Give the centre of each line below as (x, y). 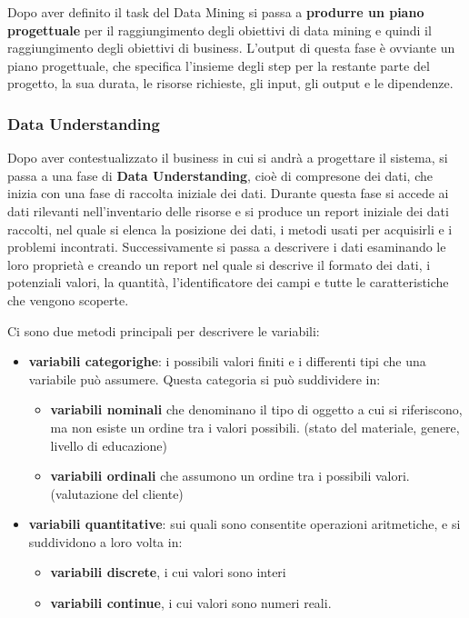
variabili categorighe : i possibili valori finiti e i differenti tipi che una (227, 361)
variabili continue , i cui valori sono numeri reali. (191, 603)
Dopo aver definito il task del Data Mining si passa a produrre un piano (216, 12)
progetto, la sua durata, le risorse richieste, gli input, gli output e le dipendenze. (230, 83)
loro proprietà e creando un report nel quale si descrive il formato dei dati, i (219, 264)
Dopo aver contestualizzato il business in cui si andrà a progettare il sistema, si (228, 158)
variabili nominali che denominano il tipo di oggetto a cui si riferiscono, (256, 409)
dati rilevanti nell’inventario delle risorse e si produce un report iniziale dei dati (228, 210)
